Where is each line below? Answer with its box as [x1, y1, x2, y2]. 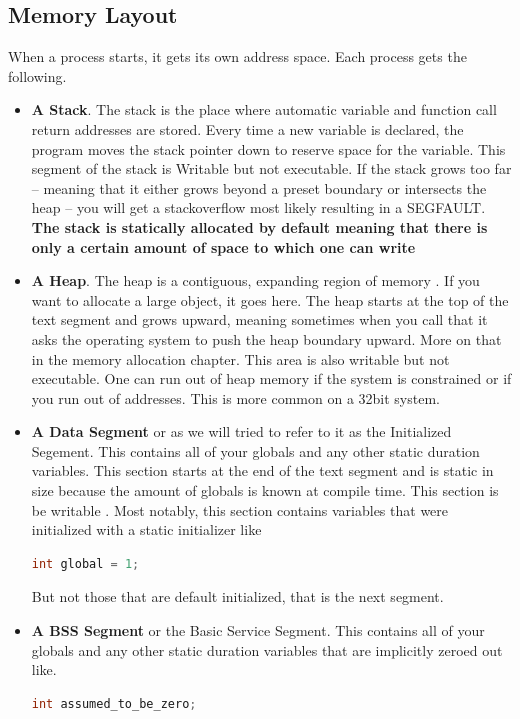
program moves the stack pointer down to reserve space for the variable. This [31, 138, 506, 159]
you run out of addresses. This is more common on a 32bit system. [31, 387, 440, 408]
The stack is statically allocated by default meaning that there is [31, 216, 488, 237]
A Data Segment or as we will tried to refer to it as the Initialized [31, 421, 452, 442]
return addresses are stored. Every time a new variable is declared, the [31, 118, 464, 139]
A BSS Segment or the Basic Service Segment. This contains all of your [31, 620, 485, 641]
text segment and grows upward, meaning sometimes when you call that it [31, 309, 488, 330]
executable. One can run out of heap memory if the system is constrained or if [31, 368, 512, 389]
